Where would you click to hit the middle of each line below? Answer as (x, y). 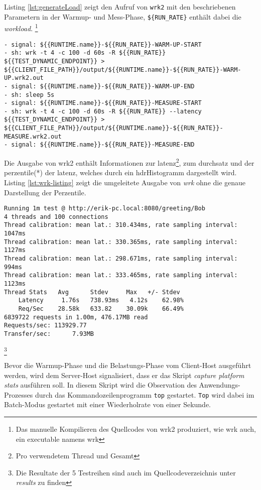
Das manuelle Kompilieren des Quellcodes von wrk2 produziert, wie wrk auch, (136, 428)
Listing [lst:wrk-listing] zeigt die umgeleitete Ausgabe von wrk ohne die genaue (125, 182)
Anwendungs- (220, 385)
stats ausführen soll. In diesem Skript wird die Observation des (100, 385)
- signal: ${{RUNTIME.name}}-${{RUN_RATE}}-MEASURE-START (103, 103)
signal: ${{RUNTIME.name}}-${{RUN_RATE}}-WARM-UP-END (103, 86)
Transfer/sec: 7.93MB (49, 334)
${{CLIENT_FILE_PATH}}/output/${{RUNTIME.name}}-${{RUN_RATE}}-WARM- (123, 70)
